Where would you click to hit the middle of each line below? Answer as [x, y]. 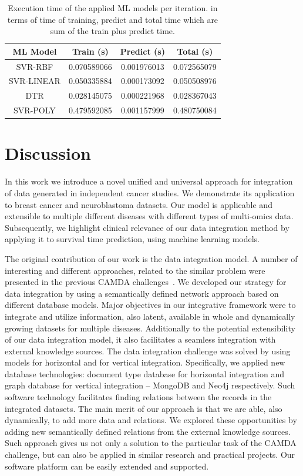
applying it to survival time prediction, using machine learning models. [132, 239]
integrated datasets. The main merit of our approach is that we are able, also [144, 408]
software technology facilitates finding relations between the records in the [138, 397]
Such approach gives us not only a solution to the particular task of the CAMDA [151, 443]
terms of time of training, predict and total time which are [113, 19]
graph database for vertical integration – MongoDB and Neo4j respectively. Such [150, 385]
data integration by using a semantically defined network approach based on [142, 293]
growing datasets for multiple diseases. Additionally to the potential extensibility [150, 328]
